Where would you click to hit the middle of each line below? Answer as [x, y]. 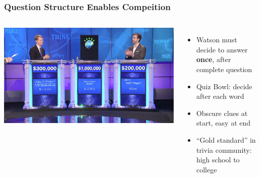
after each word [220, 96]
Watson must [217, 40]
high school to [218, 160]
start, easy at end [223, 123]
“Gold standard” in [226, 139]
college [206, 169]
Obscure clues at [222, 113]
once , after [214, 59]
